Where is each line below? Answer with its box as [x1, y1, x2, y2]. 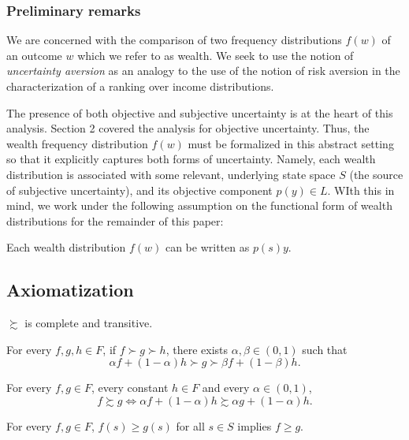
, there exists [165, 341, 229, 357]
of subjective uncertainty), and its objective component [6, 181, 273, 198]
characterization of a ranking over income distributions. [6, 78, 274, 94]
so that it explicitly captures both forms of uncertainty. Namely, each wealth [6, 151, 376, 167]
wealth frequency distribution [6, 135, 148, 151]
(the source [349, 166, 403, 182]
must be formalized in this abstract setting [188, 135, 394, 151]
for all [176, 417, 205, 434]
